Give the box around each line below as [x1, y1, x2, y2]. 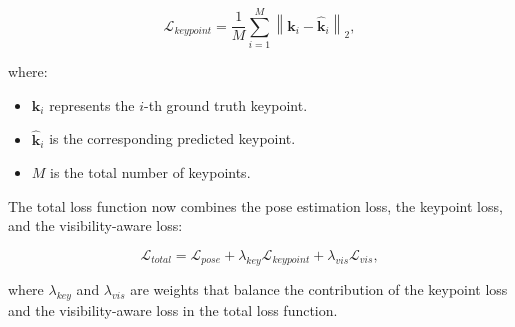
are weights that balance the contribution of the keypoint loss [130, 278, 508, 299]
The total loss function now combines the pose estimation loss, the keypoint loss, [8, 195, 503, 216]
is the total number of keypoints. [50, 162, 251, 183]
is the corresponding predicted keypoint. [49, 128, 296, 149]
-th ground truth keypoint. [144, 94, 308, 115]
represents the [49, 94, 135, 115]
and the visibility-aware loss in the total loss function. [8, 299, 338, 320]
